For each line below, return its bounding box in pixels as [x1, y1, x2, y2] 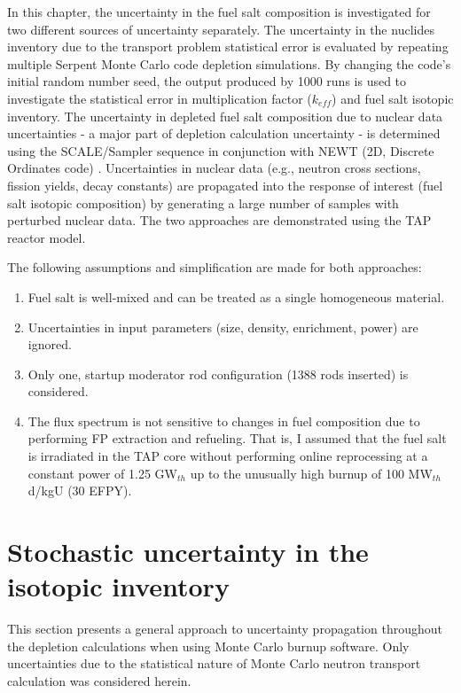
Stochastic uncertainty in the [7, 533, 369, 570]
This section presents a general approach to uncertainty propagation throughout [7, 619, 442, 638]
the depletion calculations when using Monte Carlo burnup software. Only [7, 636, 410, 655]
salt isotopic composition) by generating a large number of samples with [7, 193, 399, 212]
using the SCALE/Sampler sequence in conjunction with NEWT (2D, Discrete [7, 141, 434, 160]
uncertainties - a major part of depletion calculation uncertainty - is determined [7, 124, 441, 143]
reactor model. [7, 228, 86, 246]
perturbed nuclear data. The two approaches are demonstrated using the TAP [7, 211, 432, 230]
